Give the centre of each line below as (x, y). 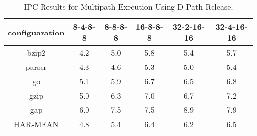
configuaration (36, 32)
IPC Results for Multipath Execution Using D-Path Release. (128, 7)
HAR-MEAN (36, 124)
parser (36, 67)
